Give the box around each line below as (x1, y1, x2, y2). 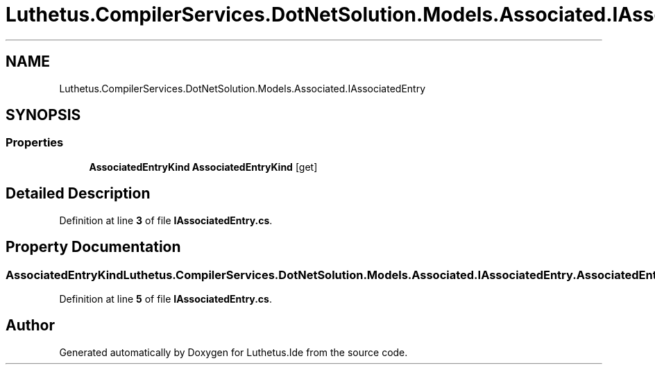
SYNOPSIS (6, 106, 81, 124)
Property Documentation (6, 238, 181, 256)
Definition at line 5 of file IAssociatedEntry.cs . (59, 292, 272, 305)
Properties (6, 135, 64, 150)
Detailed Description (6, 185, 151, 203)
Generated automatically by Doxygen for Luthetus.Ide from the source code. (59, 346, 408, 358)
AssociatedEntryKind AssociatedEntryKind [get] (89, 160, 318, 173)
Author (6, 317, 55, 335)
